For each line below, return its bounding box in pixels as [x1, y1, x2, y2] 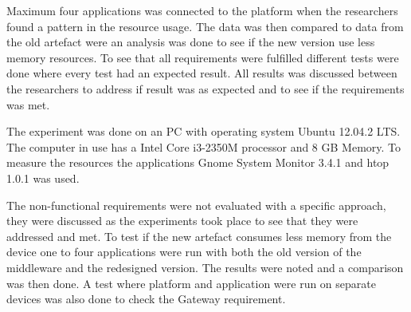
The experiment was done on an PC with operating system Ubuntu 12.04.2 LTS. [6, 123, 401, 140]
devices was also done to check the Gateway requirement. [6, 290, 286, 307]
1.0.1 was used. [6, 169, 80, 186]
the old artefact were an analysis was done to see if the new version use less [6, 34, 375, 50]
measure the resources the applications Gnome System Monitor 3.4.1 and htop [6, 154, 389, 171]
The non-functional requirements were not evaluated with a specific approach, [6, 196, 386, 213]
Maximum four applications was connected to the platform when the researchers [6, 2, 398, 18]
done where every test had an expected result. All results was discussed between [6, 65, 397, 81]
